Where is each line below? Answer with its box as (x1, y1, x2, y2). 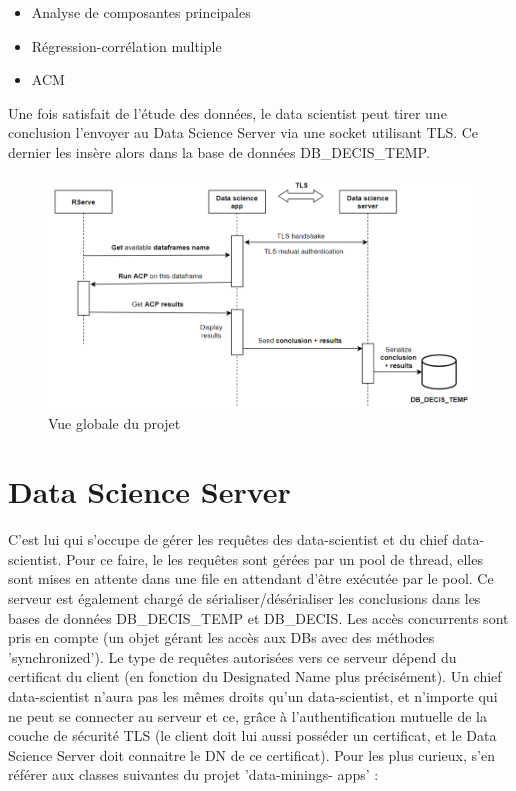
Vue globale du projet (48, 412, 181, 433)
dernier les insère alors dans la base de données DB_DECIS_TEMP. (8, 141, 430, 162)
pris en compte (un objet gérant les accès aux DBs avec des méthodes (8, 627, 435, 648)
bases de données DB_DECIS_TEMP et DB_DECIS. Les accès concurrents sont (8, 607, 509, 628)
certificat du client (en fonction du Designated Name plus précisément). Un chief (8, 666, 502, 687)
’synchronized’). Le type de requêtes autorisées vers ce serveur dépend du (8, 646, 457, 667)
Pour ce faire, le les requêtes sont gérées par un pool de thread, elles (66, 548, 483, 569)
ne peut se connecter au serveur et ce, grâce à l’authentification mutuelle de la (8, 705, 487, 726)
